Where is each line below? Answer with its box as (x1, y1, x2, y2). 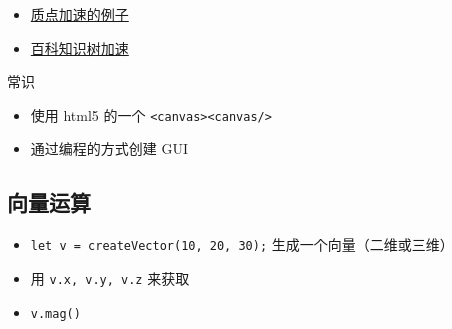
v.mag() (30, 306, 81, 321)
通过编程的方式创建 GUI (30, 138, 189, 159)
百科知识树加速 (30, 37, 129, 58)
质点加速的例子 (30, 4, 129, 24)
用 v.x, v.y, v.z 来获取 (30, 267, 190, 288)
